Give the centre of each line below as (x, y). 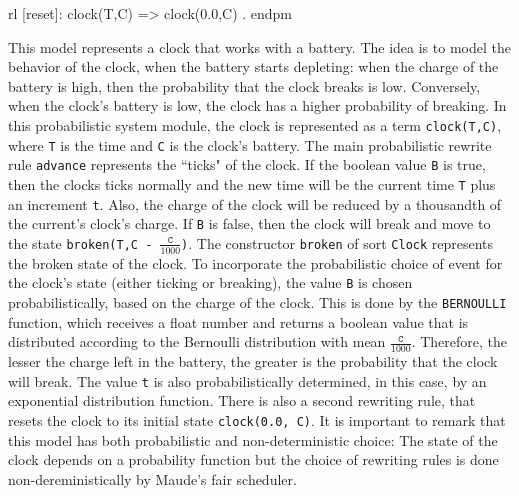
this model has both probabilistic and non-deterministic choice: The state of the (253, 439)
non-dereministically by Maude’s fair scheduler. (152, 478)
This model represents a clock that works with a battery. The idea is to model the (259, 46)
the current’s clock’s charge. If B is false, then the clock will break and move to (249, 223)
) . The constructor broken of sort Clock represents (337, 242)
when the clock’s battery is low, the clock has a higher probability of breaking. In (257, 105)
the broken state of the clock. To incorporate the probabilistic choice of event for (255, 262)
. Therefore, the (459, 341)
